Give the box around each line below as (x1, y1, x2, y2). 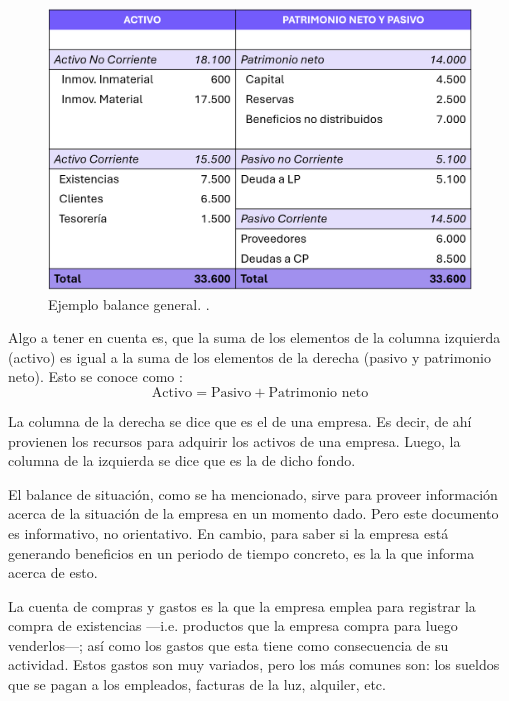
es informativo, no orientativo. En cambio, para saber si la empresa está (8, 522, 449, 543)
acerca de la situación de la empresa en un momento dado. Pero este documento (8, 503, 499, 524)
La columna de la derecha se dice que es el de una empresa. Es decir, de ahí (8, 410, 472, 431)
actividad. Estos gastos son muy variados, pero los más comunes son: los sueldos (8, 654, 500, 675)
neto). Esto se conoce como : (8, 366, 183, 387)
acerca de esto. (8, 562, 98, 583)
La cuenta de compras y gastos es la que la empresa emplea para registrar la (8, 595, 476, 616)
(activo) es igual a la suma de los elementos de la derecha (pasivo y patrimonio (8, 346, 492, 367)
